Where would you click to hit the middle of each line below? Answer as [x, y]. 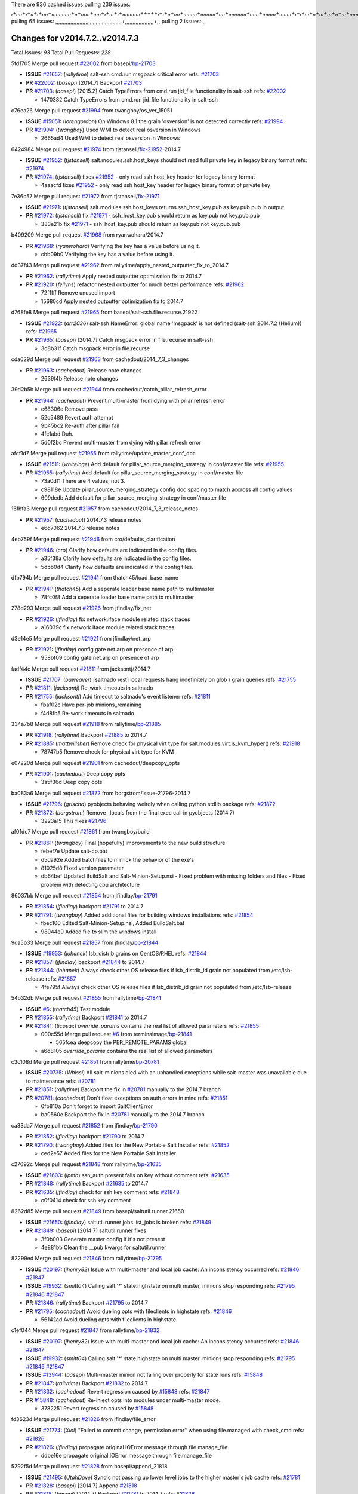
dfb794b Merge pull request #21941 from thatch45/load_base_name [95, 578]
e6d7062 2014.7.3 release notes [80, 528]
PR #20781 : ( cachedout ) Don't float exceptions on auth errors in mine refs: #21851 [127, 1098]
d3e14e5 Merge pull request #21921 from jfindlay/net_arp [81, 638]
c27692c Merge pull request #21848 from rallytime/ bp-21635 [87, 1164]
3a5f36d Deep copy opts [72, 782]
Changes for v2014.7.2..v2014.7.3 [75, 38]
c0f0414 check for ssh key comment [86, 1200]
